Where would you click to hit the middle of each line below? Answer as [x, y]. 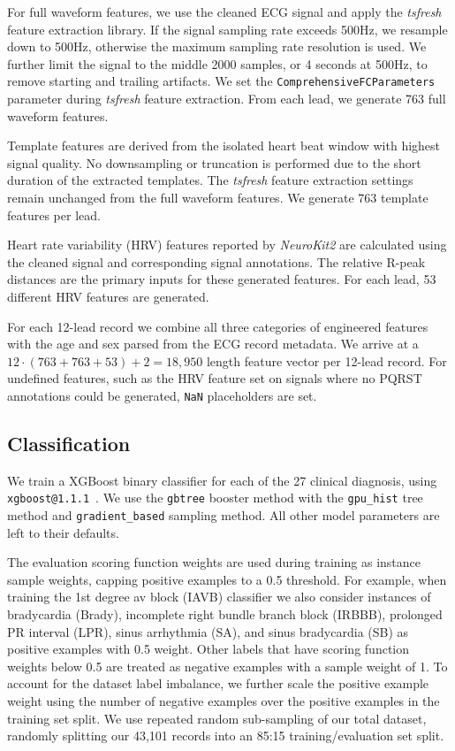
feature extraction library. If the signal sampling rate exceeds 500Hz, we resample [227, 29]
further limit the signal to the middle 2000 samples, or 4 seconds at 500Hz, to [217, 63]
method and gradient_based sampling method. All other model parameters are [224, 515]
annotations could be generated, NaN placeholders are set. [162, 395]
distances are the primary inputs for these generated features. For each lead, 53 [222, 279]
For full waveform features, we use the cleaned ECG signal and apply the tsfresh [224, 11]
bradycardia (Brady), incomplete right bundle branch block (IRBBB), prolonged [225, 614]
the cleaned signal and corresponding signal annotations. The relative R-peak [216, 261]
